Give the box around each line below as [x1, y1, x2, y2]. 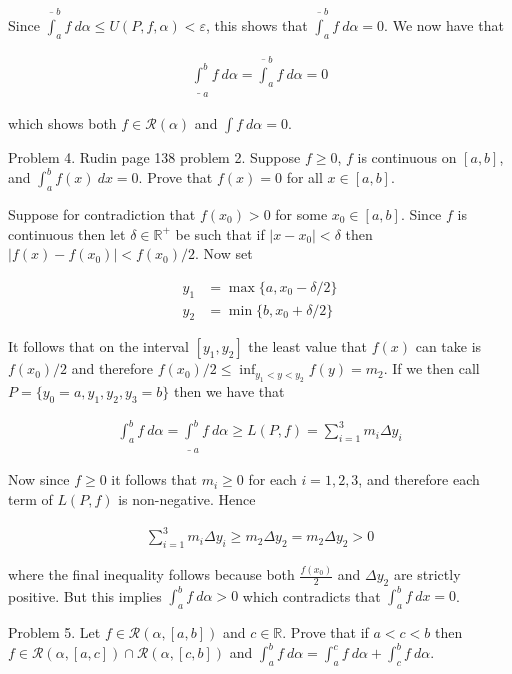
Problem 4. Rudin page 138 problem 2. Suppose [8, 147, 301, 168]
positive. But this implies [8, 585, 162, 606]
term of [8, 488, 53, 509]
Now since [8, 469, 70, 490]
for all [286, 167, 323, 188]
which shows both [8, 113, 117, 134]
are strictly [393, 564, 461, 585]
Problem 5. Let [8, 622, 101, 643]
